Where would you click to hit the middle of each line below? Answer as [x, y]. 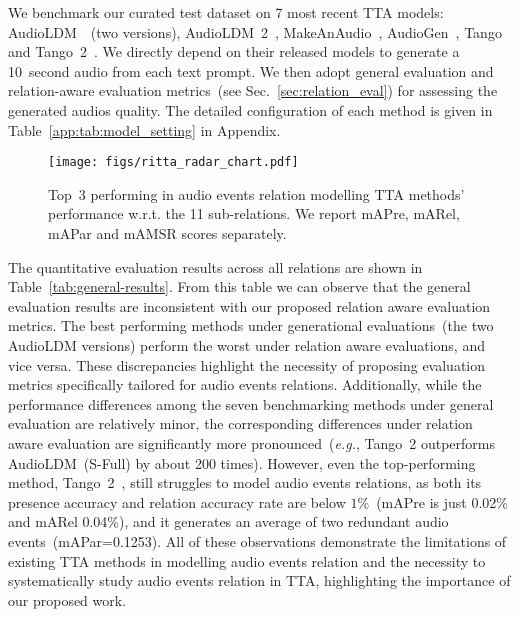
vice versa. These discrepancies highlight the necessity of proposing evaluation [247, 364]
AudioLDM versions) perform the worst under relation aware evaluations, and [246, 344]
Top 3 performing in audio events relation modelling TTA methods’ [256, 193]
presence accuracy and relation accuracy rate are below [177, 501]
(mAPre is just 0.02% [442, 501]
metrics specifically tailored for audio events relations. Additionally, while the [245, 384]
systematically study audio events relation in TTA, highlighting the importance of [259, 580]
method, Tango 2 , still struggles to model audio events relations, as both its [245, 482]
